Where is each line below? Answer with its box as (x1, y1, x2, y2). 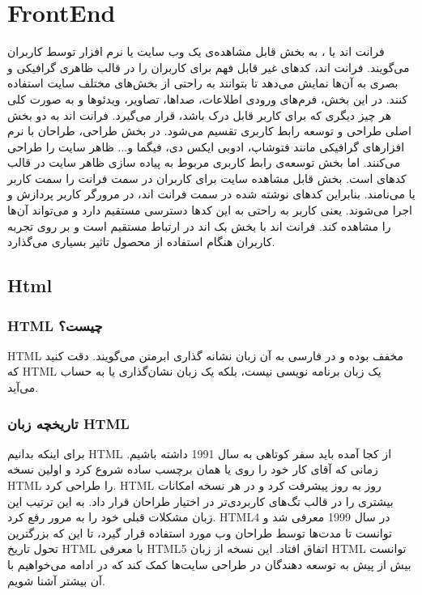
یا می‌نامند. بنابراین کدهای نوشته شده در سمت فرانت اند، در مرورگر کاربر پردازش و (7, 185, 416, 202)
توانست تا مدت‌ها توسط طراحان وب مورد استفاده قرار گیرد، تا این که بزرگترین (7, 524, 392, 541)
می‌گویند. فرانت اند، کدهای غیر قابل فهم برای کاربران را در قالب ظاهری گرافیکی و (7, 58, 410, 75)
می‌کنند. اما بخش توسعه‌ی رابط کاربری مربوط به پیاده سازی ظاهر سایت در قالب (7, 154, 401, 171)
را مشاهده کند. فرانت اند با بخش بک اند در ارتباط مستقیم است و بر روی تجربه (7, 217, 391, 234)
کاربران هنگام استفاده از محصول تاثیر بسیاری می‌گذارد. (7, 233, 275, 250)
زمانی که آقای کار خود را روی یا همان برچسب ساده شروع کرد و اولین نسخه (7, 461, 378, 478)
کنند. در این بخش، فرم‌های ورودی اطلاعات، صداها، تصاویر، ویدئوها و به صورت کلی (7, 90, 408, 107)
